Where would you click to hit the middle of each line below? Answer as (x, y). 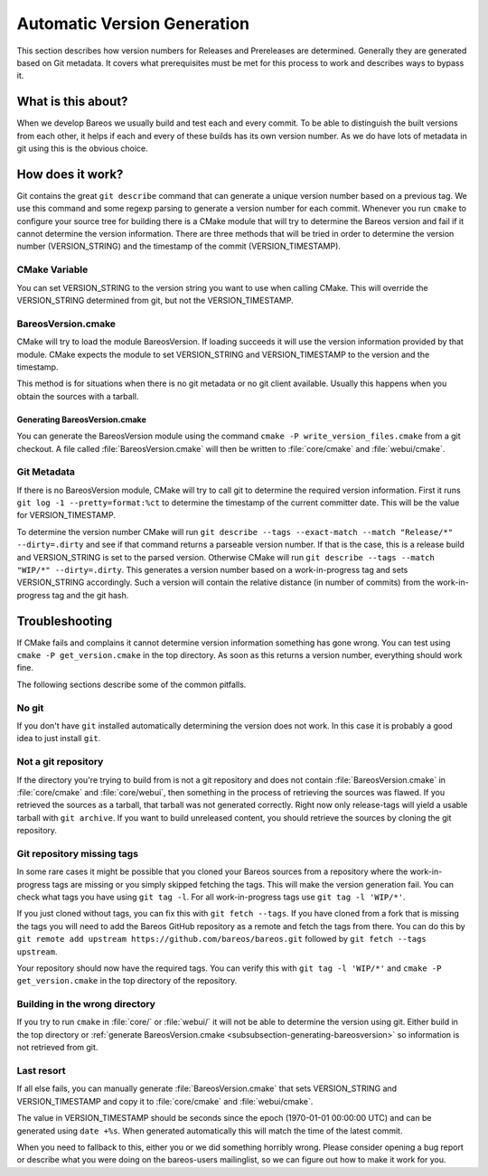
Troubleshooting (65, 621)
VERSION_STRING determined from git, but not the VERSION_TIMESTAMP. (155, 301)
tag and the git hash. (90, 595)
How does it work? (70, 174)
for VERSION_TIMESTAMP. (66, 515)
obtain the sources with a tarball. (78, 396)
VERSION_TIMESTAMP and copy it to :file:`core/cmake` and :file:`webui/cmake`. (165, 1101)
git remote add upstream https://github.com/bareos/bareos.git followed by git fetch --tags (221, 939)
